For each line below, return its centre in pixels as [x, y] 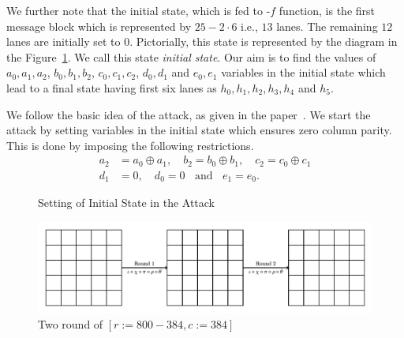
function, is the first [327, 10]
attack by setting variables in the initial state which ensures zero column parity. [199, 130]
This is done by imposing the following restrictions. [130, 145]
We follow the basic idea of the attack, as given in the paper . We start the [189, 114]
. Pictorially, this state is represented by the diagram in [264, 41]
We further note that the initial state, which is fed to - [138, 10]
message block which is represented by [99, 26]
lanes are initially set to [64, 41]
